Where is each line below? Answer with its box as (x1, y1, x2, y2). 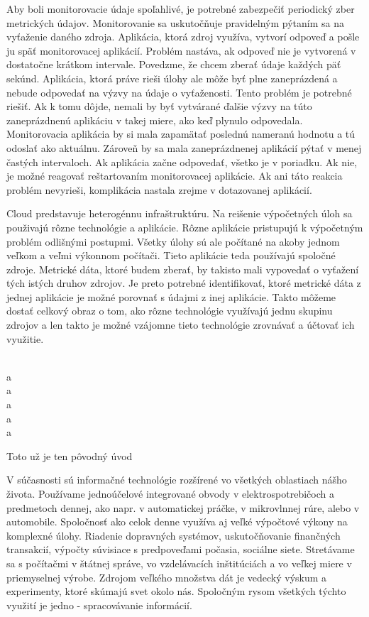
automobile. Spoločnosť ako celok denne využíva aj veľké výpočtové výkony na (6, 514, 348, 529)
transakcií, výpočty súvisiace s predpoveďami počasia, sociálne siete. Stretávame (6, 542, 355, 557)
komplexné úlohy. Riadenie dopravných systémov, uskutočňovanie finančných (6, 528, 341, 542)
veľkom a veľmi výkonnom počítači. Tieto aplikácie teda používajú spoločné (6, 248, 336, 263)
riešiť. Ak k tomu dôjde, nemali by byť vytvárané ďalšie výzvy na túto (6, 99, 312, 114)
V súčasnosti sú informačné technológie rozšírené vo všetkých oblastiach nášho (6, 472, 347, 487)
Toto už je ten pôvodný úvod (6, 448, 133, 463)
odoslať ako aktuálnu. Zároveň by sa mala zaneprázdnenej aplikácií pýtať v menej (6, 140, 362, 155)
